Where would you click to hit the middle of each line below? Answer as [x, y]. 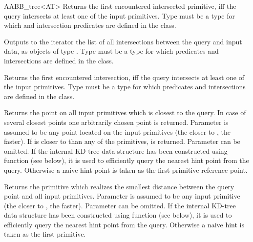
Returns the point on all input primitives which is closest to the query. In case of [125, 112]
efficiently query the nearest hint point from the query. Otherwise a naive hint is [124, 224]
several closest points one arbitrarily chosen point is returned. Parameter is [116, 122]
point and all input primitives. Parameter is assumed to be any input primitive [122, 196]
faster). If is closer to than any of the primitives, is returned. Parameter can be [122, 141]
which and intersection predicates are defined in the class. [90, 25]
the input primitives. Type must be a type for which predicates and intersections [125, 87]
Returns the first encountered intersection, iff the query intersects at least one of [124, 77]
